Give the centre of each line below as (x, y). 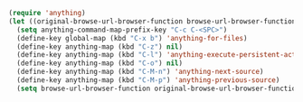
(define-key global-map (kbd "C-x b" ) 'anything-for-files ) (132, 38)
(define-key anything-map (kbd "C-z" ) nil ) (99, 46)
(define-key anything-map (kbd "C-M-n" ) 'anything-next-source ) (140, 72)
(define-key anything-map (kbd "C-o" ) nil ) (99, 63)
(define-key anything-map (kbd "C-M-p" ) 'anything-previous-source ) (148, 80)
